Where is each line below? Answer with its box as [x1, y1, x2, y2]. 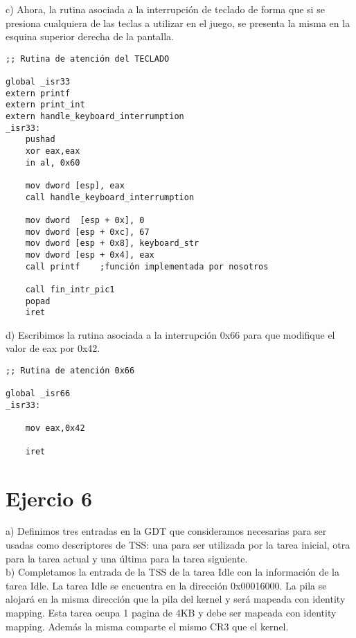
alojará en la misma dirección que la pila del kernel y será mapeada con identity [6, 592, 346, 606]
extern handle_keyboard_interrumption [6, 112, 184, 122]
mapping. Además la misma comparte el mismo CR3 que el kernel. [6, 619, 289, 633]
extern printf [6, 88, 71, 98]
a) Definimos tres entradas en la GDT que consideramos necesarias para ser [6, 524, 327, 538]
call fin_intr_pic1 [25, 284, 115, 294]
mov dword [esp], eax [25, 181, 125, 190]
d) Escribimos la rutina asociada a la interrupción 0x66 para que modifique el [6, 327, 335, 342]
